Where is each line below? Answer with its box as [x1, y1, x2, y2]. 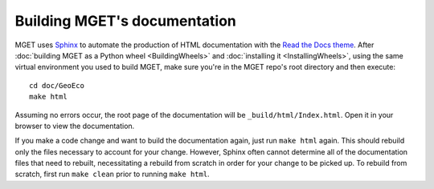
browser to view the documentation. [14, 121, 135, 131]
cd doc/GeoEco [29, 81, 84, 90]
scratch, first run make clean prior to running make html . [14, 169, 210, 179]
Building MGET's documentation [14, 12, 236, 30]
